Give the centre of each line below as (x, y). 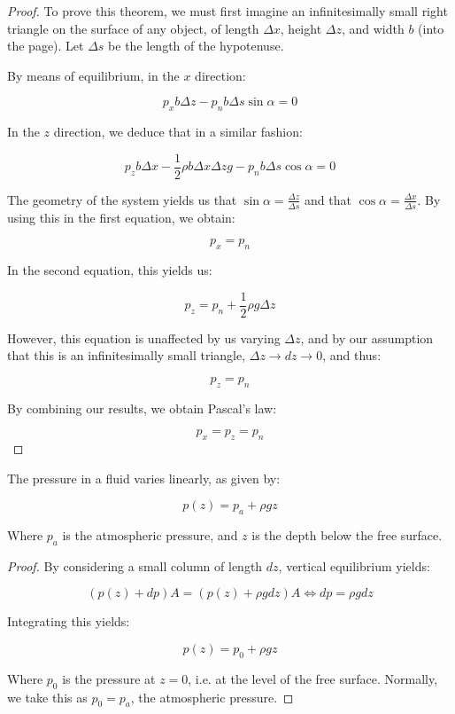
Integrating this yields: (69, 621)
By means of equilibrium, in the (93, 75)
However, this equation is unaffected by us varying (144, 337)
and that (328, 199)
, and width (373, 28)
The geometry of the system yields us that (122, 199)
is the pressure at (109, 678)
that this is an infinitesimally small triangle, (127, 355)
